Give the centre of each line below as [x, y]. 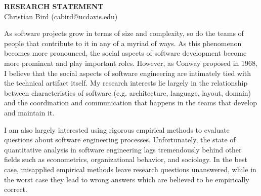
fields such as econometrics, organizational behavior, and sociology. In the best [126, 159]
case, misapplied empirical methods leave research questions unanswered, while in [130, 169]
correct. [16, 189]
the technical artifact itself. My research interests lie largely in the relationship [126, 83]
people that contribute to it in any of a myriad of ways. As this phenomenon [123, 43]
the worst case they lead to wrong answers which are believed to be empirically [127, 179]
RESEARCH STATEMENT [54, 6]
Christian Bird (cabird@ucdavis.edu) [61, 16]
